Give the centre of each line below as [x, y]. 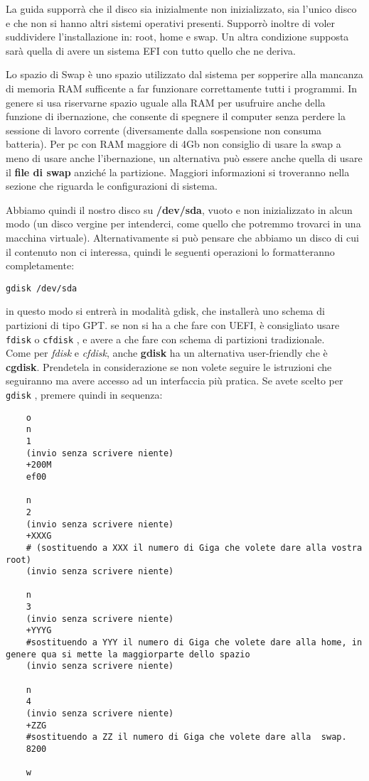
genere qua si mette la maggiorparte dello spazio [128, 654]
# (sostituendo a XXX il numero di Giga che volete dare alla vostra [194, 548]
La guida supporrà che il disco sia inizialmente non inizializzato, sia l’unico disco [181, 9]
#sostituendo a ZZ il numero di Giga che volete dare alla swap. [186, 737]
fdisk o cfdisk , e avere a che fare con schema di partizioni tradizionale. [165, 339]
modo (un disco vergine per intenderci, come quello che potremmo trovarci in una [183, 223]
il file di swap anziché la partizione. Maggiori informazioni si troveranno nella [178, 172]
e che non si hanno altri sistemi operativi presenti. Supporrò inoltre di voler [171, 22]
